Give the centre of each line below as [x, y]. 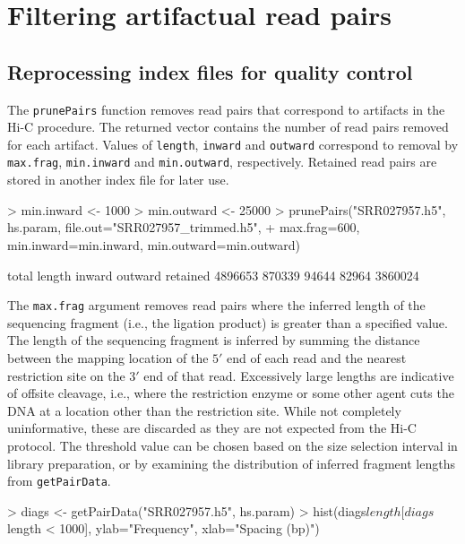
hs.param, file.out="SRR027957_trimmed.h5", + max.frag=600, [184, 227]
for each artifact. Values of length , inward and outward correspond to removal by [233, 144]
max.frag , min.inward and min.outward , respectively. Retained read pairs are [222, 162]
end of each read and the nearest [317, 357]
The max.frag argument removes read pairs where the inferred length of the [216, 305]
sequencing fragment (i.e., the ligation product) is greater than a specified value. [228, 322]
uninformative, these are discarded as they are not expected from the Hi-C [212, 428]
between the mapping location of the [108, 357]
